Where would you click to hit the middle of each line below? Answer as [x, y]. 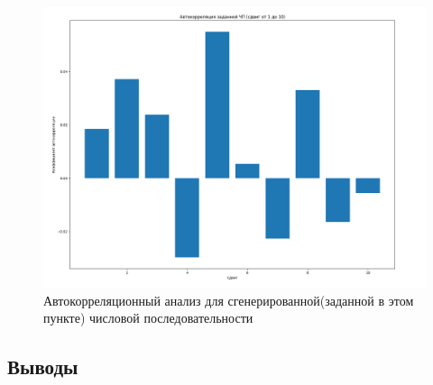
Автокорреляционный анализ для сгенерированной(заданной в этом [229, 300]
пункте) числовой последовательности [148, 318]
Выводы [43, 367]
